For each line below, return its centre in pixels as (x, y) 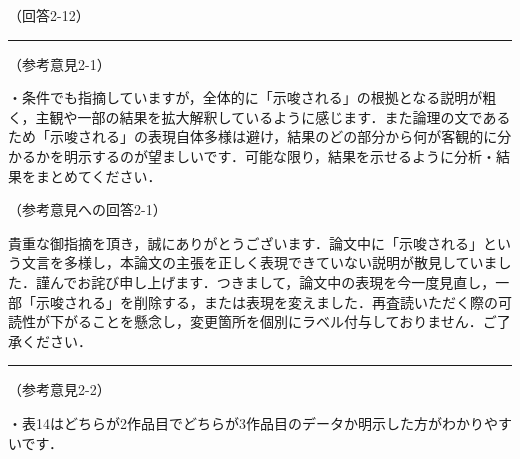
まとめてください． (98, 175)
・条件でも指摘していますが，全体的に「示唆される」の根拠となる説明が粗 (252, 97)
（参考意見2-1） (59, 63)
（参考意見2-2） (59, 389)
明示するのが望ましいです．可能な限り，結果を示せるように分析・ (280, 155)
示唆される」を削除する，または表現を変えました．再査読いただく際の (266, 301)
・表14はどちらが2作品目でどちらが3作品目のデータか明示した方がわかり (246, 422)
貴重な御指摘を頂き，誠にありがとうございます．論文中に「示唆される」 (246, 242)
